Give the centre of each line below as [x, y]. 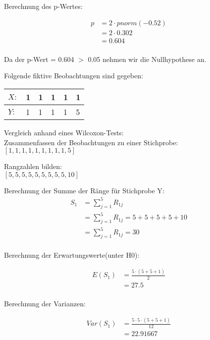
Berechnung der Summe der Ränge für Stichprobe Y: [84, 190]
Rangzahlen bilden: [33, 166]
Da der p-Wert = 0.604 [39, 59]
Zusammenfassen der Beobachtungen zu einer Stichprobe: [91, 142]
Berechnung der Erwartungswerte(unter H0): [72, 255]
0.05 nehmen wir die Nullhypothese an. [147, 59]
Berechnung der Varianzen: [45, 304]
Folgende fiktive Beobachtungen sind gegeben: [74, 76]
